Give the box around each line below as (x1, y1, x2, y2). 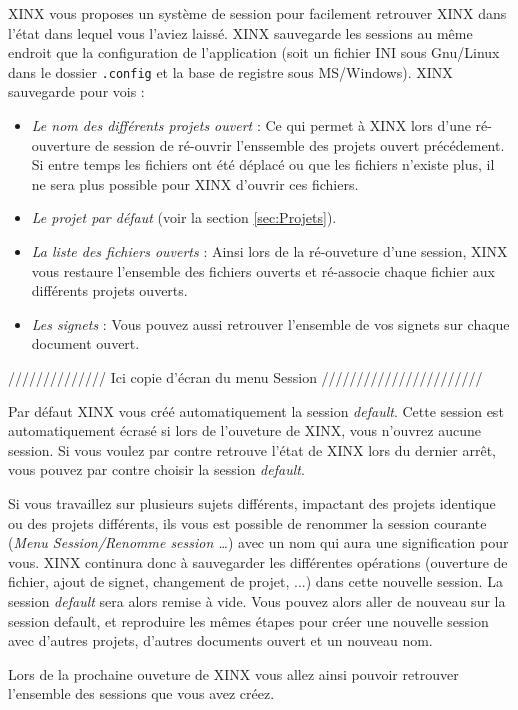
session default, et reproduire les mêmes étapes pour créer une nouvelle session (8, 610, 489, 631)
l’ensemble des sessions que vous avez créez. (8, 683, 275, 704)
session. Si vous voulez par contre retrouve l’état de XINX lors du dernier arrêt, (8, 439, 496, 460)
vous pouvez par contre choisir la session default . (8, 459, 305, 480)
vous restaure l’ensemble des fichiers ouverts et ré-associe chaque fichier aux (31, 260, 495, 281)
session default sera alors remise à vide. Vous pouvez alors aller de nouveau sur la (8, 590, 506, 611)
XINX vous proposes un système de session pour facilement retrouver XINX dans (8, 3, 507, 23)
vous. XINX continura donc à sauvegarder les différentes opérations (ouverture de (8, 551, 508, 572)
